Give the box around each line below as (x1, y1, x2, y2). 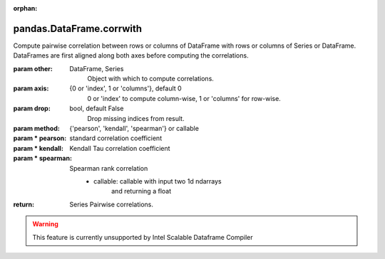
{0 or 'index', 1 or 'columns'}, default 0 (69, 84, 182, 92)
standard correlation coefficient (69, 134, 163, 142)
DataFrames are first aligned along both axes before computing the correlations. (13, 51, 249, 60)
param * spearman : (13, 154, 73, 163)
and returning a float (111, 187, 171, 196)
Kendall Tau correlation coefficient (69, 144, 170, 152)
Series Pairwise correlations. (69, 200, 153, 208)
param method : (13, 125, 60, 133)
